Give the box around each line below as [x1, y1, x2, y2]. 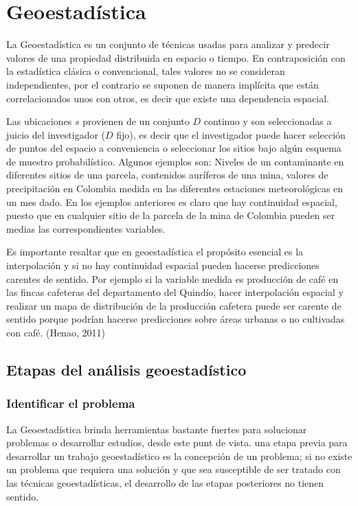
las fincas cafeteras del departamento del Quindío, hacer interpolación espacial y [6, 285, 344, 299]
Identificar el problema [6, 395, 135, 412]
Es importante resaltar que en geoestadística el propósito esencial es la [6, 244, 304, 259]
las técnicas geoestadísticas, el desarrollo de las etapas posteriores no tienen [6, 475, 324, 490]
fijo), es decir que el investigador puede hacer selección [116, 127, 346, 141]
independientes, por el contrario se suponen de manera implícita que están [6, 77, 319, 91]
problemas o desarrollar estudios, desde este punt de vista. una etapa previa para [6, 435, 348, 450]
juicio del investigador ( [6, 127, 106, 141]
